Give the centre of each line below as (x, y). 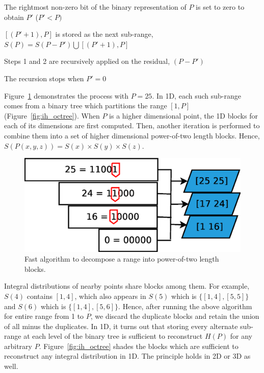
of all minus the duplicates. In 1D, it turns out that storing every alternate (121, 326)
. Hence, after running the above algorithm (185, 306)
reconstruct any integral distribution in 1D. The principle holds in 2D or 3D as (127, 356)
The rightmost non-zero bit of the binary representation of (95, 7)
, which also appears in (110, 296)
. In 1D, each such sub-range (196, 95)
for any (241, 336)
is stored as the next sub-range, (104, 34)
